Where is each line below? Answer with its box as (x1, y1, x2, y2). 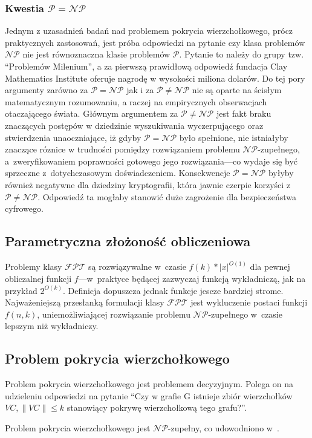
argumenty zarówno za (5, 83, 88, 96)
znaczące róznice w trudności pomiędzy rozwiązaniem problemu (5, 143, 240, 155)
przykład (5, 284, 37, 296)
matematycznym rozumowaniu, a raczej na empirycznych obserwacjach (5, 95, 267, 108)
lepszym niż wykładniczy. (5, 319, 99, 332)
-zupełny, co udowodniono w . (167, 421, 279, 434)
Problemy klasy (5, 260, 62, 273)
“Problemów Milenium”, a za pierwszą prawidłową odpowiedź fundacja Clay (5, 60, 288, 72)
